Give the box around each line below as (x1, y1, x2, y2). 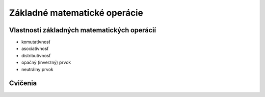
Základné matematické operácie (9, 7, 143, 18)
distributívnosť (21, 52, 51, 58)
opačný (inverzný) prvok (21, 59, 71, 66)
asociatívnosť (21, 46, 49, 51)
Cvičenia (9, 79, 37, 88)
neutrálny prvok (21, 66, 53, 72)
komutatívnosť (21, 39, 51, 45)
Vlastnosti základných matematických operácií (9, 26, 157, 34)
